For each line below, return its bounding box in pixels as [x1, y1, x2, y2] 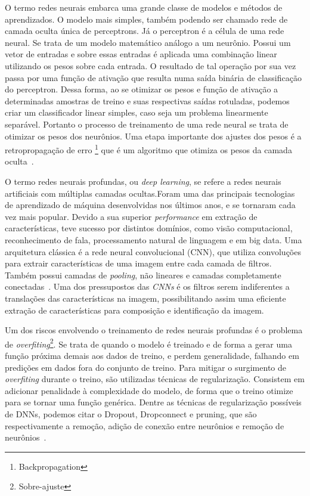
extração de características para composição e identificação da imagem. [5, 303, 264, 316]
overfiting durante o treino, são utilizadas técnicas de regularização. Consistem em [5, 373, 305, 385]
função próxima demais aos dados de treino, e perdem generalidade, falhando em [5, 349, 299, 361]
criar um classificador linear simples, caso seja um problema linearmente [5, 106, 268, 119]
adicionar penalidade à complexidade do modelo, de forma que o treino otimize [5, 384, 293, 396]
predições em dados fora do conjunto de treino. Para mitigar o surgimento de [5, 361, 286, 373]
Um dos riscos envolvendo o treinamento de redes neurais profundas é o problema [5, 324, 303, 336]
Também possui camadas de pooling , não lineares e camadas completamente [5, 268, 281, 281]
